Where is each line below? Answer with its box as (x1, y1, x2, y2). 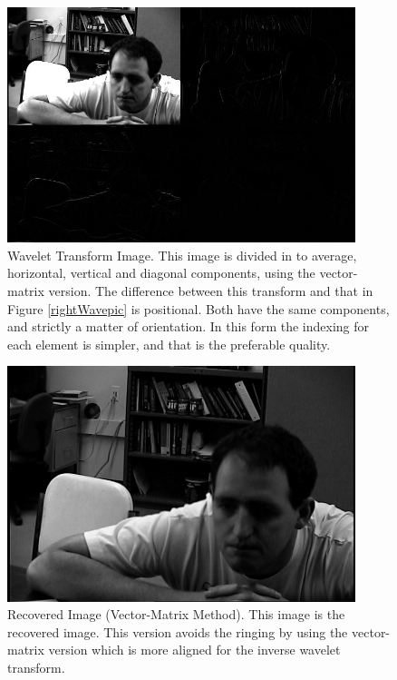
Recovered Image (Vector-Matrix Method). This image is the (7, 605, 345, 624)
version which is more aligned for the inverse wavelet (48, 640, 341, 659)
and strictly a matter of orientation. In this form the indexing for (7, 317, 369, 336)
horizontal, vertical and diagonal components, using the (7, 263, 315, 282)
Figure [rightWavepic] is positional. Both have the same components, (7, 299, 390, 318)
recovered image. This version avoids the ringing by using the (7, 622, 348, 641)
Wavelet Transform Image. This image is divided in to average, (7, 245, 357, 264)
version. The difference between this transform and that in (48, 281, 373, 300)
